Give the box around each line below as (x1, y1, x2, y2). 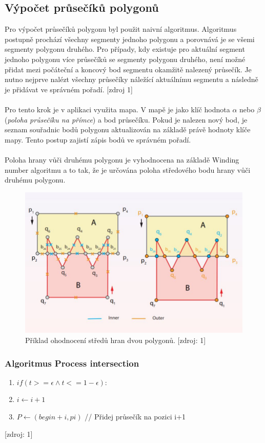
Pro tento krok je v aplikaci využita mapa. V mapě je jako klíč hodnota (5, 104, 230, 114)
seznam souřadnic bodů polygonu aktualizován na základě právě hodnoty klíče (5, 124, 251, 135)
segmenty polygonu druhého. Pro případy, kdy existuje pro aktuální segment (5, 44, 245, 54)
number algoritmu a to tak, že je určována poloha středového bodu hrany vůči (5, 164, 251, 175)
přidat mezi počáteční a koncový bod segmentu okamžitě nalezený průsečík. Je (5, 64, 252, 74)
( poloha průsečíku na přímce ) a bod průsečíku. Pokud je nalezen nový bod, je (5, 114, 248, 125)
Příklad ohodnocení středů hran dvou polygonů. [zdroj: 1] (25, 335, 206, 345)
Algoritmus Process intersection (5, 356, 139, 369)
